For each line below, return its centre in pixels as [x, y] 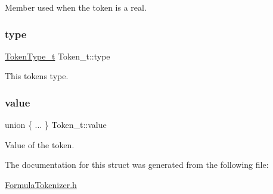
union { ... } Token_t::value [56, 125]
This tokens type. [37, 76]
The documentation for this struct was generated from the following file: [137, 165]
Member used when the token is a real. [76, 7]
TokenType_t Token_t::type [58, 56]
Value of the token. [40, 144]
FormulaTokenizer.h [41, 184]
